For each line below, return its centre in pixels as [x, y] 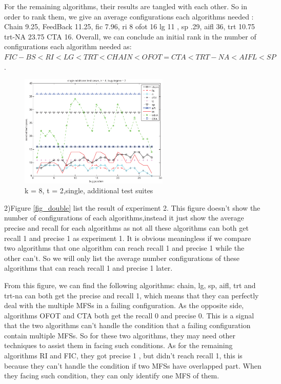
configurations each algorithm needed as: [68, 46]
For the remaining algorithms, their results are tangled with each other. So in [126, 6]
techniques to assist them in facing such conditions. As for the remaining [118, 345]
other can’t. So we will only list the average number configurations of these [122, 258]
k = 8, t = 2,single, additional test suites [89, 190]
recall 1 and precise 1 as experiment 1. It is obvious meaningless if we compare [128, 238]
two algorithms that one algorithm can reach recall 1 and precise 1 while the [124, 248]
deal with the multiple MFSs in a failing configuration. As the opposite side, [124, 305]
